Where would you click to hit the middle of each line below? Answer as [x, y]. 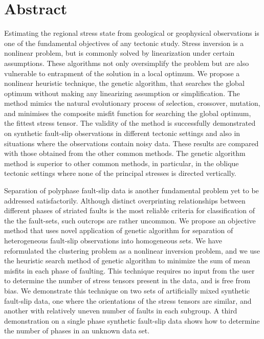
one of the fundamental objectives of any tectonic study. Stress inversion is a [124, 43]
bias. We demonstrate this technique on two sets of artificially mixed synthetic [127, 290]
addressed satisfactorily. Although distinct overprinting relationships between [125, 200]
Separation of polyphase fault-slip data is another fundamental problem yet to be [131, 190]
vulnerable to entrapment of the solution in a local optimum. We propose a [122, 73]
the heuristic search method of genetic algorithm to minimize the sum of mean [127, 261]
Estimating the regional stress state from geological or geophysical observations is [132, 33]
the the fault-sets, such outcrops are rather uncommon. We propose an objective [130, 220]
